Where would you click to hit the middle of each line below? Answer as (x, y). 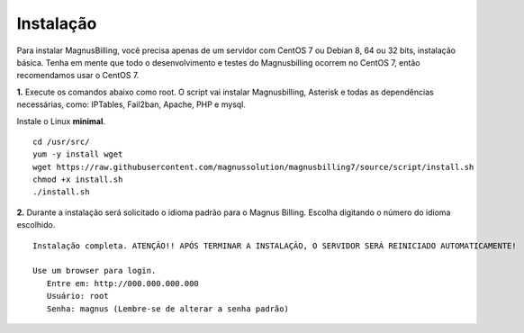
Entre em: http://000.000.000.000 (123, 283)
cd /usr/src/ (61, 141)
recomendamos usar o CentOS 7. (78, 76)
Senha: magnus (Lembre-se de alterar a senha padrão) (168, 309)
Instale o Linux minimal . (61, 121)
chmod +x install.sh (78, 180)
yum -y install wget (78, 154)
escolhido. (36, 225)
